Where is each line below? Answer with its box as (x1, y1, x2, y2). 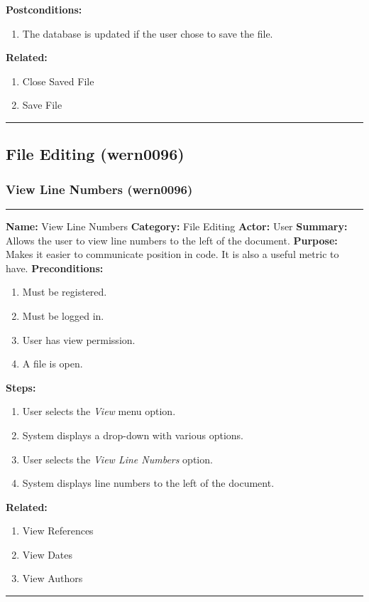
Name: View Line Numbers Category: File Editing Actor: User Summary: (6, 218, 348, 233)
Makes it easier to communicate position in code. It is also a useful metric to (6, 247, 339, 262)
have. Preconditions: (6, 260, 104, 275)
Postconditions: (6, 2, 82, 16)
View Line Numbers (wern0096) (6, 180, 193, 198)
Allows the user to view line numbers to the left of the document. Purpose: (6, 232, 338, 247)
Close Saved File (22, 73, 94, 88)
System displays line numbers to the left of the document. (22, 475, 275, 490)
